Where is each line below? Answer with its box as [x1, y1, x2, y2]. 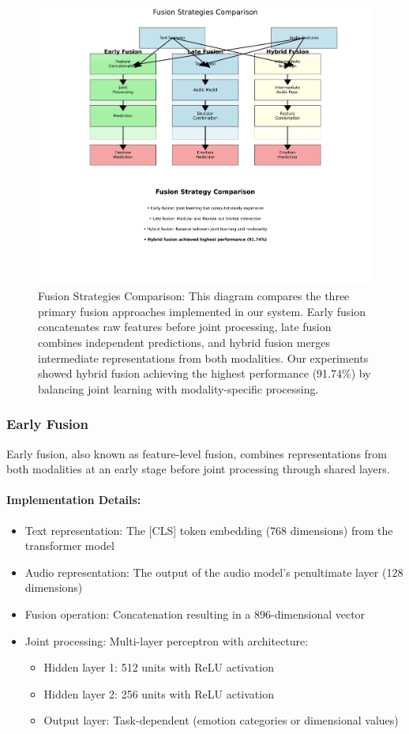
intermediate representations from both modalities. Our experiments [38, 349, 369, 366]
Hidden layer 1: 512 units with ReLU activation [43, 659, 274, 676]
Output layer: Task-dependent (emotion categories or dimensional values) [43, 712, 399, 728]
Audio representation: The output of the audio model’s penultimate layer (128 [24, 563, 403, 580]
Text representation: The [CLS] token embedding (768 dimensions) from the [24, 521, 393, 538]
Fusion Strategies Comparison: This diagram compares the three [38, 288, 350, 304]
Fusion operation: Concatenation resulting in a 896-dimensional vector [24, 606, 366, 623]
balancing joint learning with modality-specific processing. [38, 380, 319, 397]
